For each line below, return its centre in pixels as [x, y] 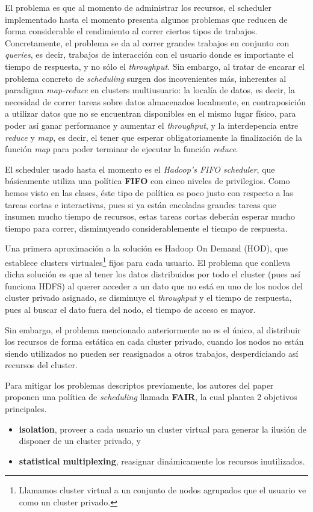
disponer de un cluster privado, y [80, 441]
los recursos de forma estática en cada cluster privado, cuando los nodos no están [154, 341]
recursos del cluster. [41, 365]
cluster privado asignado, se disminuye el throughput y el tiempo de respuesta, [148, 298]
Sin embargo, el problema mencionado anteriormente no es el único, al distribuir [153, 329]
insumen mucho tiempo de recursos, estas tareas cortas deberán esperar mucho [150, 216]
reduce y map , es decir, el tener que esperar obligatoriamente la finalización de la [153, 137]
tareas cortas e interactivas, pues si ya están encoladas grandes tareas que [141, 204]
